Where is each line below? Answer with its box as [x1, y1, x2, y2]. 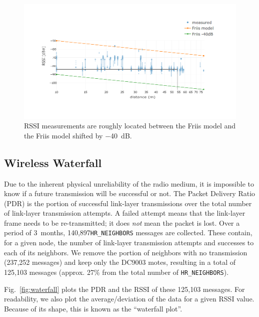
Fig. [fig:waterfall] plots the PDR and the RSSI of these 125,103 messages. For [4, 283, 245, 294]
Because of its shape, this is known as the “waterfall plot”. [4, 303, 182, 313]
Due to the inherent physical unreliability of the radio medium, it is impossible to [4, 178, 254, 189]
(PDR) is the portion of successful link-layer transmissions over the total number [4, 198, 252, 208]
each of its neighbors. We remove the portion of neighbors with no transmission [4, 247, 247, 257]
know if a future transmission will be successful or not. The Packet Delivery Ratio [4, 188, 255, 199]
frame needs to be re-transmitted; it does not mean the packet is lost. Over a [4, 217, 240, 228]
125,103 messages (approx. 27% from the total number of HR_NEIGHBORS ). [4, 266, 229, 277]
